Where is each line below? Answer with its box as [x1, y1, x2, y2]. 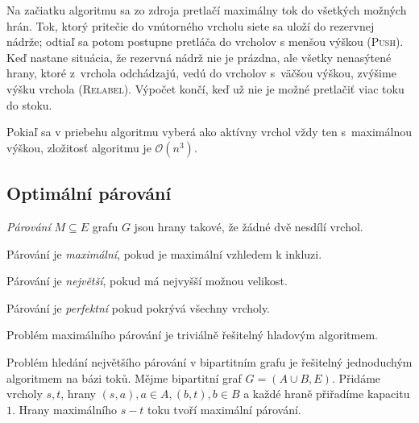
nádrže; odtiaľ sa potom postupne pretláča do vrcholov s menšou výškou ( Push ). [6, 33, 404, 50]
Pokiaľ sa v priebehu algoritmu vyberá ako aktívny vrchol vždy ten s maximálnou [6, 123, 412, 140]
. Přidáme [331, 369, 381, 386]
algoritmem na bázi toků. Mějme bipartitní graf [6, 369, 242, 386]
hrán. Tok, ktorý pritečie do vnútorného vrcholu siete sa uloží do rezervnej [6, 17, 375, 34]
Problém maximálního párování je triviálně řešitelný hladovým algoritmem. [6, 326, 378, 343]
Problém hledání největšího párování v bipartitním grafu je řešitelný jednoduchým [6, 353, 413, 370]
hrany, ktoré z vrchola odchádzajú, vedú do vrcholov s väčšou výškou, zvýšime [6, 64, 396, 81]
